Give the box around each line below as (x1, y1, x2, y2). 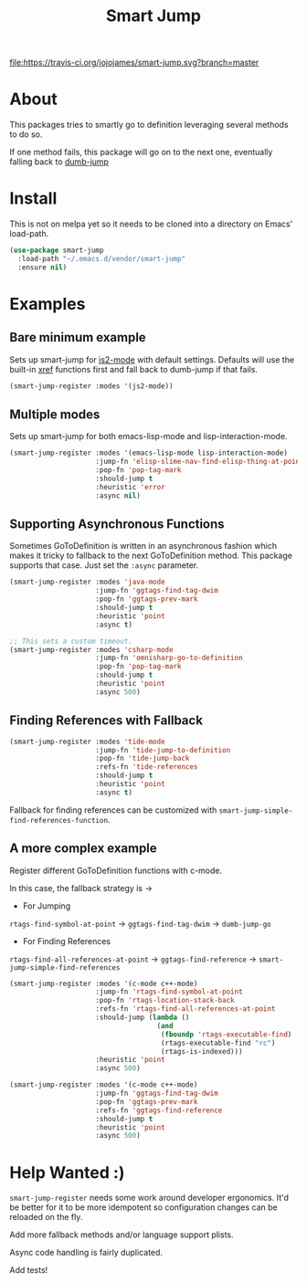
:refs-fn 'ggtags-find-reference (95, 1106, 223, 1115)
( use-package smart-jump (9, 246, 104, 256)
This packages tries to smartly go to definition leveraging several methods (9, 120, 290, 131)
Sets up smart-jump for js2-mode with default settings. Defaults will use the (9, 353, 295, 365)
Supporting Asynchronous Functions (9, 517, 226, 532)
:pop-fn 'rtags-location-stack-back (95, 996, 235, 1005)
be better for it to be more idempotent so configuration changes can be (9, 1202, 279, 1213)
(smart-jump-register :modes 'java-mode (9, 577, 166, 587)
